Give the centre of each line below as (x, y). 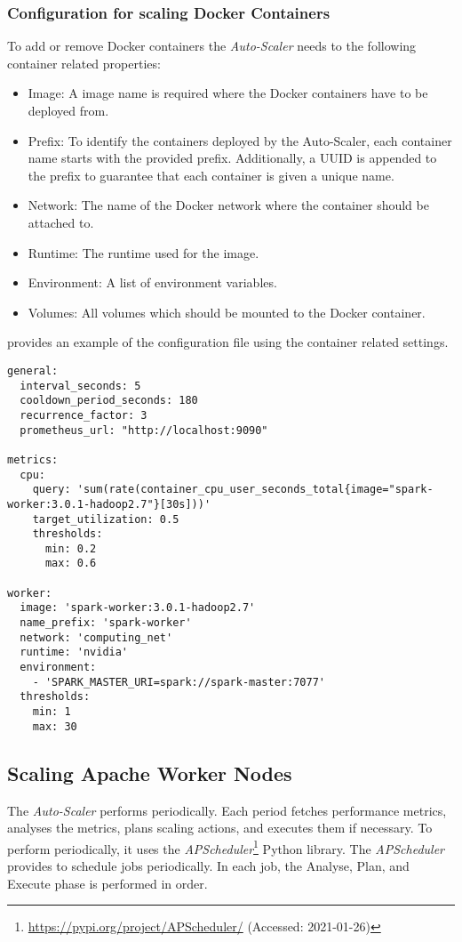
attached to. (61, 222)
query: (52, 490)
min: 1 (52, 712)
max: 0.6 (71, 564)
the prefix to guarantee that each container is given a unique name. (211, 175)
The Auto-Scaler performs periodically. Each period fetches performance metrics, (227, 810)
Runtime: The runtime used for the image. (143, 252)
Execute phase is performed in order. (108, 883)
